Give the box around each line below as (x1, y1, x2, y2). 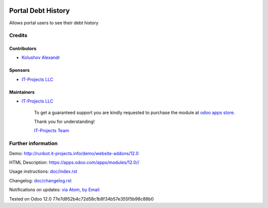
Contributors (9, 46, 37, 52)
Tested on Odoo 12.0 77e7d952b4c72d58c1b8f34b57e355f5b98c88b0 (9, 196, 154, 202)
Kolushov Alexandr (21, 54, 61, 60)
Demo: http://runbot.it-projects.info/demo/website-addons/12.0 (9, 150, 139, 156)
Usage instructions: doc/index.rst (9, 168, 77, 174)
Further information (9, 140, 58, 147)
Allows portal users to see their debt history (9, 20, 99, 26)
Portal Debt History (9, 6, 70, 15)
